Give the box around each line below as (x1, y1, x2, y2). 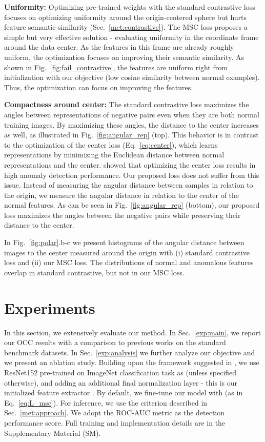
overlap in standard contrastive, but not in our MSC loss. (4, 267, 185, 277)
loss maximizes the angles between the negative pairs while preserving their (4, 209, 241, 220)
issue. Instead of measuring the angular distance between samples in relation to (4, 179, 253, 190)
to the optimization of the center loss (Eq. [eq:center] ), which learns (4, 139, 218, 150)
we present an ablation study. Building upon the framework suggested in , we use (4, 357, 259, 368)
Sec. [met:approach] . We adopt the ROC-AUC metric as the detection (4, 407, 225, 418)
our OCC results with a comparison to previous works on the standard (4, 337, 226, 348)
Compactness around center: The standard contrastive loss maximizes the (4, 99, 249, 110)
